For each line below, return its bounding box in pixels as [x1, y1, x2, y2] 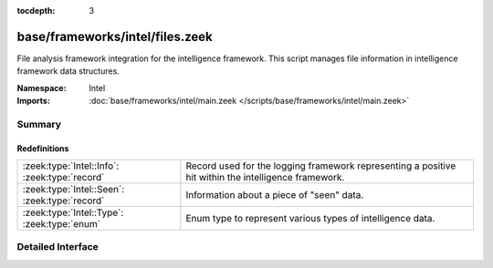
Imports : [16, 96, 50, 107]
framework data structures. [16, 66, 121, 77]
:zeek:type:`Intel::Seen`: [22, 183, 125, 196]
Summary [16, 118, 62, 130]
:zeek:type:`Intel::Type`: [22, 206, 124, 219]
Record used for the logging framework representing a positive [185, 160, 456, 172]
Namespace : [16, 82, 68, 93]
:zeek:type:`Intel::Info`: [22, 160, 120, 172]
